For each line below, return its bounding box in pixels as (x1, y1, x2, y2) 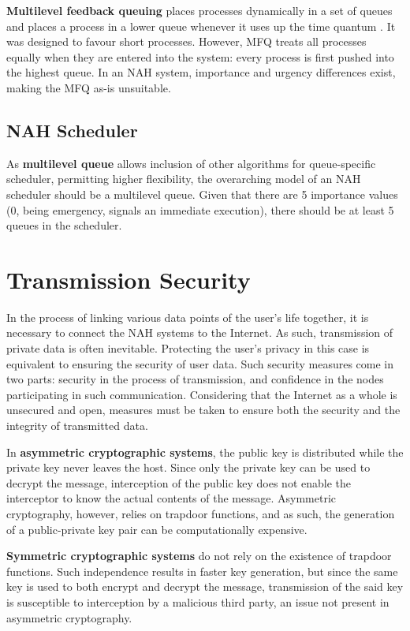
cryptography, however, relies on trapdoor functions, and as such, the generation (6, 505, 395, 521)
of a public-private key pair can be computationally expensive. (6, 521, 307, 537)
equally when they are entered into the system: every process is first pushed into (6, 48, 394, 65)
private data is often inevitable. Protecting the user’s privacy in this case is (6, 340, 370, 357)
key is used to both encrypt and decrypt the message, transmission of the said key (6, 578, 404, 595)
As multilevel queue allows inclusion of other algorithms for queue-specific (6, 155, 376, 171)
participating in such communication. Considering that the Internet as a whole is (6, 386, 397, 402)
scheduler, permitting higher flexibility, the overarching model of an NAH (6, 170, 361, 187)
